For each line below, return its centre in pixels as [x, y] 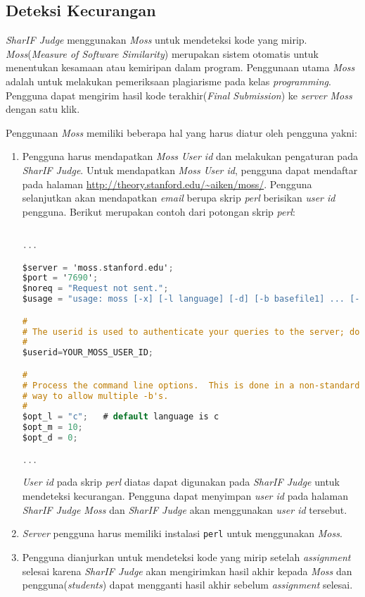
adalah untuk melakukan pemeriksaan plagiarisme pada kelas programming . [168, 81]
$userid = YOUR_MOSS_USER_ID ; [88, 353]
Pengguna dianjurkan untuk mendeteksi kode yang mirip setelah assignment [186, 556]
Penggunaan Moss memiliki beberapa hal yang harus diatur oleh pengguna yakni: [181, 132]
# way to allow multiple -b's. [95, 396]
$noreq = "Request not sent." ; [95, 289]
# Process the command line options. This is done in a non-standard [191, 385]
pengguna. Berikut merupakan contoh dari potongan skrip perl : [159, 211]
